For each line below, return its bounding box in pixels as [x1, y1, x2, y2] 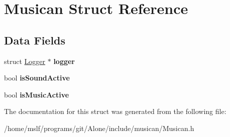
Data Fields [4, 32, 66, 47]
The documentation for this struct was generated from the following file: [4, 106, 226, 116]
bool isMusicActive [4, 89, 69, 99]
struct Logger [4, 55, 46, 66]
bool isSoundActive [4, 72, 70, 83]
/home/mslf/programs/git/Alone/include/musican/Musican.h [4, 122, 194, 133]
